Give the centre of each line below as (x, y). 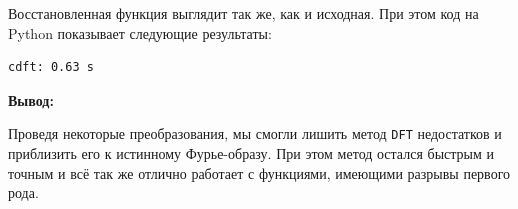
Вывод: (31, 99)
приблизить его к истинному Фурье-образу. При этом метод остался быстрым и (251, 153)
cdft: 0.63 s (51, 67)
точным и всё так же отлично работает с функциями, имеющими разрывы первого (259, 172)
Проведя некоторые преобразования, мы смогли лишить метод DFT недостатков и (255, 133)
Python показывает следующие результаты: (140, 32)
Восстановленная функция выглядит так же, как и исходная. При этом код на (243, 13)
